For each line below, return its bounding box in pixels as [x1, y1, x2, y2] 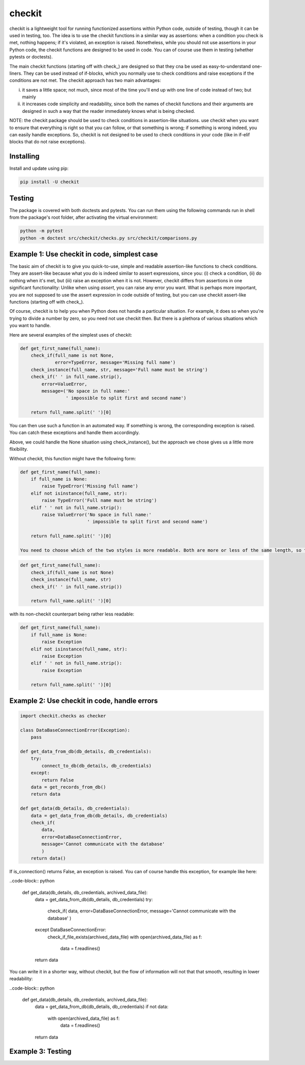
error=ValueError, [41, 381, 87, 387]
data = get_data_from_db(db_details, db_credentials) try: [35, 897, 153, 903]
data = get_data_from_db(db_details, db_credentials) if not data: [35, 1003, 169, 1010]
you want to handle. [9, 322, 51, 329]
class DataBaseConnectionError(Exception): [20, 727, 131, 733]
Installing [9, 152, 40, 161]
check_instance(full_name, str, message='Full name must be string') [30, 367, 208, 372]
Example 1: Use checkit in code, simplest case [9, 250, 158, 258]
